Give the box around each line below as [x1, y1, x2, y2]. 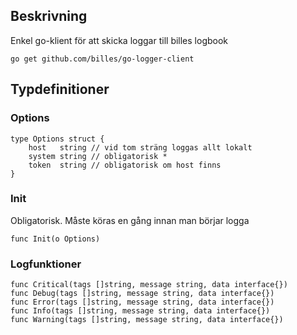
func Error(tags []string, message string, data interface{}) [10, 297, 275, 308]
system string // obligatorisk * [28, 151, 168, 161]
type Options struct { [10, 134, 105, 144]
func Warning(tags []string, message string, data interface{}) [10, 315, 284, 325]
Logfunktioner [10, 257, 82, 271]
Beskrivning [10, 8, 88, 25]
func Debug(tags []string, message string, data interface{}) [10, 289, 275, 299]
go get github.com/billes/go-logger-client [10, 54, 195, 64]
